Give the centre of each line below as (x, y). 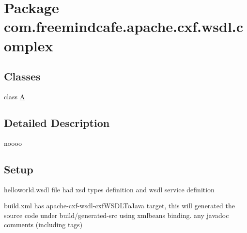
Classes (22, 76)
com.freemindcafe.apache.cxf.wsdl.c (124, 26)
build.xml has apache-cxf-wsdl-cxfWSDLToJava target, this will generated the (119, 206)
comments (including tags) (43, 225)
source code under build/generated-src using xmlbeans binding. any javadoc (116, 215)
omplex (29, 45)
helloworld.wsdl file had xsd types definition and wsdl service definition (109, 189)
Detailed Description (57, 122)
